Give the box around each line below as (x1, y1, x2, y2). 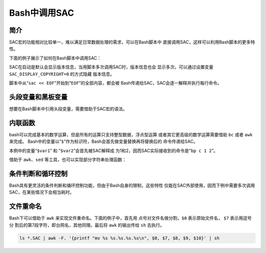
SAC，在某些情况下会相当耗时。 (9, 190, 74, 195)
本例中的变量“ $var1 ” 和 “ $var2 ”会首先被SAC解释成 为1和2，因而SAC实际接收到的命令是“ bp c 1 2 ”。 (9, 148, 218, 154)
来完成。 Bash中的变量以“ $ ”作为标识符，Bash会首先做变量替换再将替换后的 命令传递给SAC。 (9, 138, 198, 145)
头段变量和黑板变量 (9, 93, 67, 101)
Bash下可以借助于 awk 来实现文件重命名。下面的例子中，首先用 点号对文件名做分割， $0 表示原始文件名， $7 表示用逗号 (9, 215, 252, 221)
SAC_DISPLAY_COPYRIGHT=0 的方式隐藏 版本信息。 (9, 71, 115, 77)
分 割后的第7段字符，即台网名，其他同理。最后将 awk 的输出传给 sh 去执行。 (9, 222, 165, 228)
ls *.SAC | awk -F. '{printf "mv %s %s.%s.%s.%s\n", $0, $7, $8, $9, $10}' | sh (19, 235, 220, 241)
